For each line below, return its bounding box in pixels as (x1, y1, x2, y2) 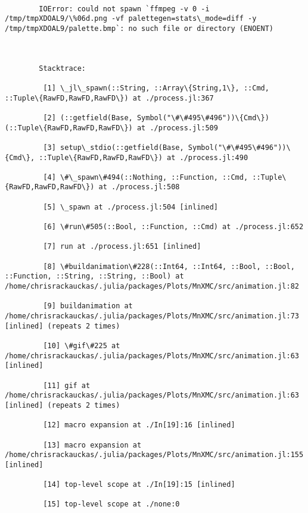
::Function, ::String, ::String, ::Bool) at (5, 272, 184, 281)
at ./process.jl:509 (136, 123, 218, 132)
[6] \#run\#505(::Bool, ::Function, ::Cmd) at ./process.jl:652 (43, 223, 304, 232)
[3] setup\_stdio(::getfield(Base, (43, 143, 184, 152)
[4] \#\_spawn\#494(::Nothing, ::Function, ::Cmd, (43, 173, 248, 182)
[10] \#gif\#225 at (43, 341, 120, 350)
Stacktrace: (39, 64, 86, 73)
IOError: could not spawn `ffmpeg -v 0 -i (39, 4, 210, 13)
